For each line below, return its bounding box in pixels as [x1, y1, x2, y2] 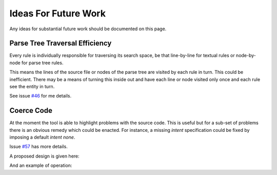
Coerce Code [9, 106, 52, 115]
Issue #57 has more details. [9, 144, 68, 150]
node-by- [236, 52, 256, 59]
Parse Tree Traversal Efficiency [9, 39, 112, 48]
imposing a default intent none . [9, 134, 75, 141]
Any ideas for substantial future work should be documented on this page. [9, 26, 167, 32]
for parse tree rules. [21, 60, 64, 66]
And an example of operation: [9, 162, 72, 169]
